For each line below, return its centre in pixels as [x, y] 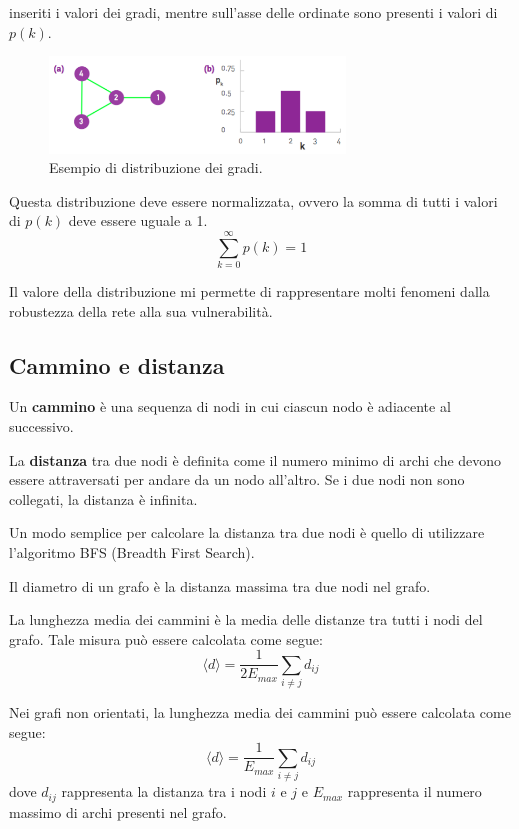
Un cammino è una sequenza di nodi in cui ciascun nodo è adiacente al [230, 406]
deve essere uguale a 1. [138, 220]
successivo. [41, 426]
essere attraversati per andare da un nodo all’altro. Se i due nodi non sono [237, 479]
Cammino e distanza [117, 364]
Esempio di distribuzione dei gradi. [156, 167]
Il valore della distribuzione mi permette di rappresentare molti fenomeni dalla [249, 291]
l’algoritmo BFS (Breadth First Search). [132, 551]
